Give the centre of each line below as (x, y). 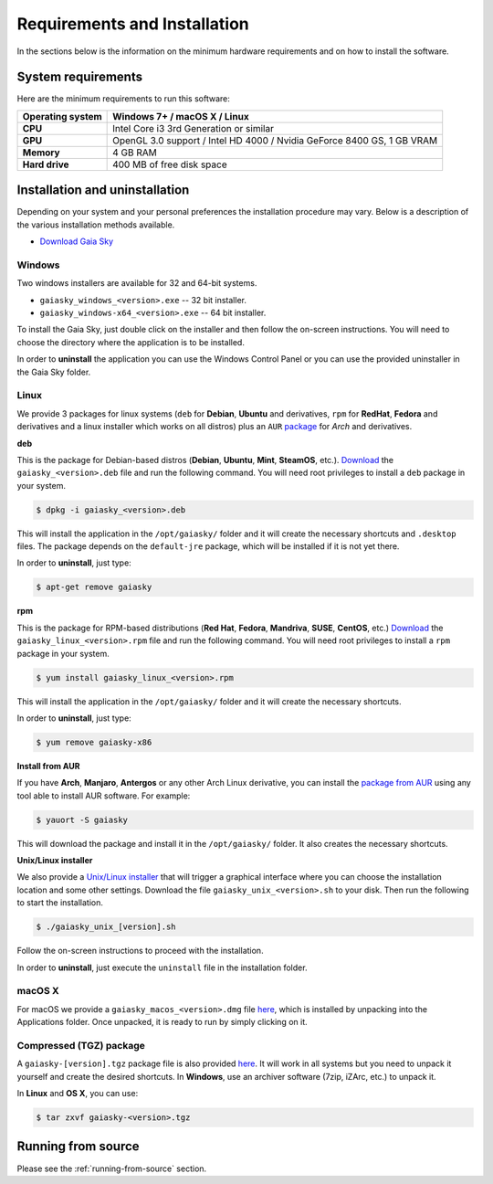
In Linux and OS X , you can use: (78, 1094)
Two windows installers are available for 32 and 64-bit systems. (137, 283)
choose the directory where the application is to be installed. (131, 342)
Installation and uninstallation (103, 190)
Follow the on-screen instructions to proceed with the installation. (140, 951)
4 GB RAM (135, 153)
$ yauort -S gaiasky (82, 819)
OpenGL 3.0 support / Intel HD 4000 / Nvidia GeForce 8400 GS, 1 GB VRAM (275, 140)
